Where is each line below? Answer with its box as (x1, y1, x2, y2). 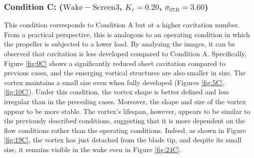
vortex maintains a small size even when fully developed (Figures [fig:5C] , (4, 77, 225, 87)
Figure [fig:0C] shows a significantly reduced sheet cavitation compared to (4, 58, 226, 68)
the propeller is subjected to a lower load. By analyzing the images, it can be (4, 39, 235, 49)
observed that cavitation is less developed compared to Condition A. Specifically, (4, 48, 247, 58)
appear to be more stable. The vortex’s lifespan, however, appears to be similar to (4, 106, 251, 116)
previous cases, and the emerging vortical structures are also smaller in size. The (4, 68, 246, 78)
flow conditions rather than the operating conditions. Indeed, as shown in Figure (4, 125, 246, 135)
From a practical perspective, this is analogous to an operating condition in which (4, 29, 250, 39)
